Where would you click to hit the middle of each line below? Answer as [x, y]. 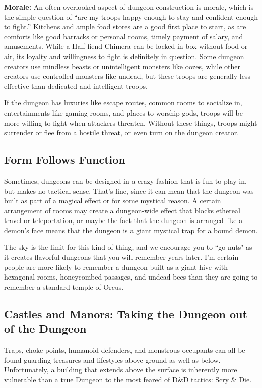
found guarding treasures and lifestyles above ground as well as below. [112, 359]
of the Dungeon [45, 329]
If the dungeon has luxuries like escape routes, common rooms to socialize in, [123, 103]
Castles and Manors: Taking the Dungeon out [126, 314]
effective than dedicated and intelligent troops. [76, 86]
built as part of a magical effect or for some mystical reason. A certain [113, 201]
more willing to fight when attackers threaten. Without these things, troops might [131, 122]
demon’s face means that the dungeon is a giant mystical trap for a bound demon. [131, 230]
